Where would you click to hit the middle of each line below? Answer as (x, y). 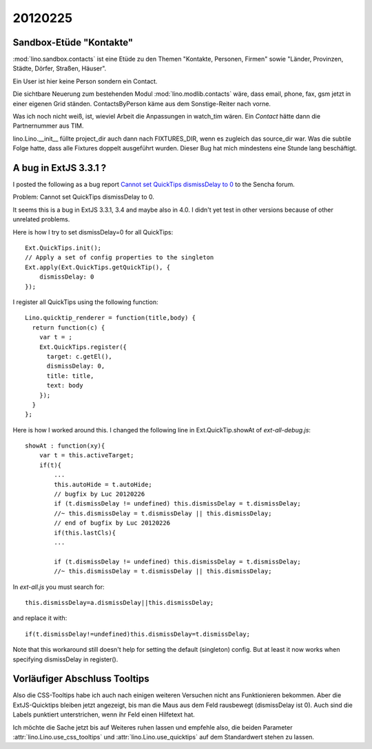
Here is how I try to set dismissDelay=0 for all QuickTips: (93, 232)
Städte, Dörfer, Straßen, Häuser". (60, 68)
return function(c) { (69, 327)
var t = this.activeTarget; (86, 456)
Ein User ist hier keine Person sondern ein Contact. (85, 81)
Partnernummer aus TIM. (48, 126)
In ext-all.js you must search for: (59, 587)
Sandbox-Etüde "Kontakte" (73, 42)
